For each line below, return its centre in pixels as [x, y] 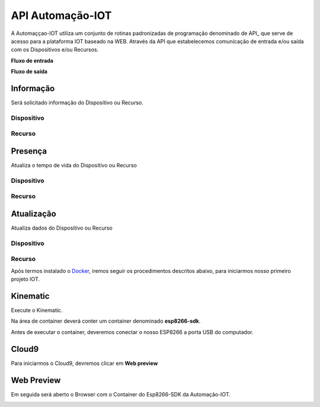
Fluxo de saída [29, 72]
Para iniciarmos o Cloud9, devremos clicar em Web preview [84, 363]
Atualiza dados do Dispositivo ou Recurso [62, 228]
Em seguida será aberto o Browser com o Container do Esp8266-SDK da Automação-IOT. [121, 394]
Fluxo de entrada [32, 61]
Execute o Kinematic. [37, 310]
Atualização [33, 214]
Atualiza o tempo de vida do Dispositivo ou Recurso [74, 166]
